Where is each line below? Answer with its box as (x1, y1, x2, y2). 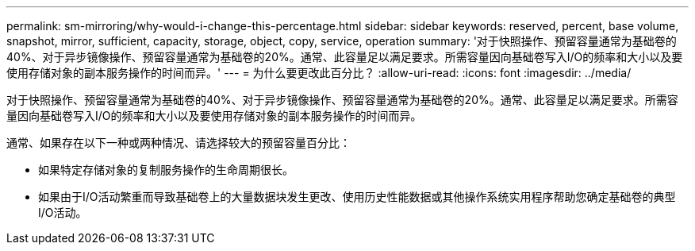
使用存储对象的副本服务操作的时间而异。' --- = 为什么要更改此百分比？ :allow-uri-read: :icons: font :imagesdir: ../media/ (6, 66, 632, 79)
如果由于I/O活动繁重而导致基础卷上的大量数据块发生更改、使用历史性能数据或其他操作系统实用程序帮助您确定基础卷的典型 (38, 190, 676, 203)
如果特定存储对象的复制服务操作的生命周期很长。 (38, 163, 294, 176)
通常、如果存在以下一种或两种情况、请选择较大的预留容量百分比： (6, 136, 351, 149)
